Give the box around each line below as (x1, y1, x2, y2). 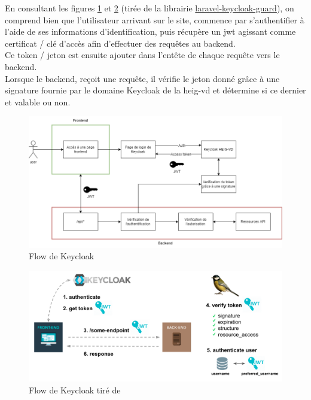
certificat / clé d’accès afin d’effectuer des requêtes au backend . (5, 37, 236, 49)
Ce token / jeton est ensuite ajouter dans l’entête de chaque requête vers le (5, 49, 280, 61)
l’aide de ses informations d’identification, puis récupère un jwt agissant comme (5, 25, 296, 38)
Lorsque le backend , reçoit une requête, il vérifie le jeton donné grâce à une (5, 72, 280, 84)
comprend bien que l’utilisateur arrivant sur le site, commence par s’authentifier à (5, 13, 304, 26)
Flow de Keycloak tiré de (29, 383, 121, 396)
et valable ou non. (5, 95, 71, 108)
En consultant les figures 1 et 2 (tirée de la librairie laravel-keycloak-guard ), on (5, 2, 294, 14)
